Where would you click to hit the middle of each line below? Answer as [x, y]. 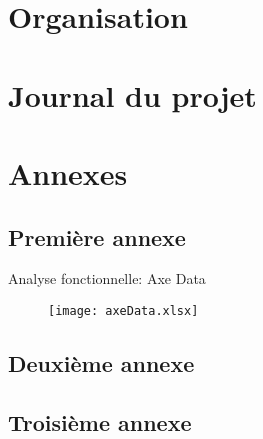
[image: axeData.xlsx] [123, 310]
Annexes [68, 172]
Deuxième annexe [101, 362]
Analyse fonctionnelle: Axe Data [107, 278]
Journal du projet [132, 94]
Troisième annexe [100, 421]
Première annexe [97, 236]
